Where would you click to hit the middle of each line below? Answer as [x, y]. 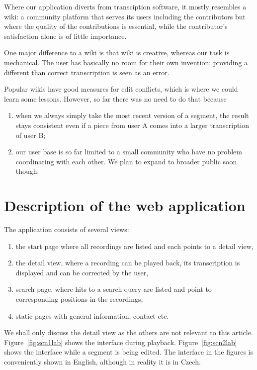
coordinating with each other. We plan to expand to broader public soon [126, 161]
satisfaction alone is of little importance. [65, 36]
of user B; [31, 135]
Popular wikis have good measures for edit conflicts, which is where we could [121, 89]
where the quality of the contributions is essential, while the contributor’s [116, 26]
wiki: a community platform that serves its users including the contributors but [125, 16]
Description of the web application [125, 205]
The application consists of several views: [67, 229]
